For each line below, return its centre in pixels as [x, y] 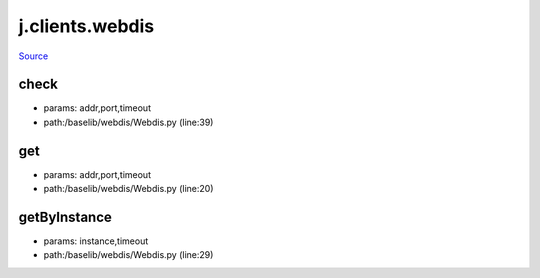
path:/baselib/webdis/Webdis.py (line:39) [128, 122]
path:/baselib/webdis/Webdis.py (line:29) [128, 255]
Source [33, 56]
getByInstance [65, 216]
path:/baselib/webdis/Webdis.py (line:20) [128, 189]
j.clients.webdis [86, 26]
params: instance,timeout [96, 241]
